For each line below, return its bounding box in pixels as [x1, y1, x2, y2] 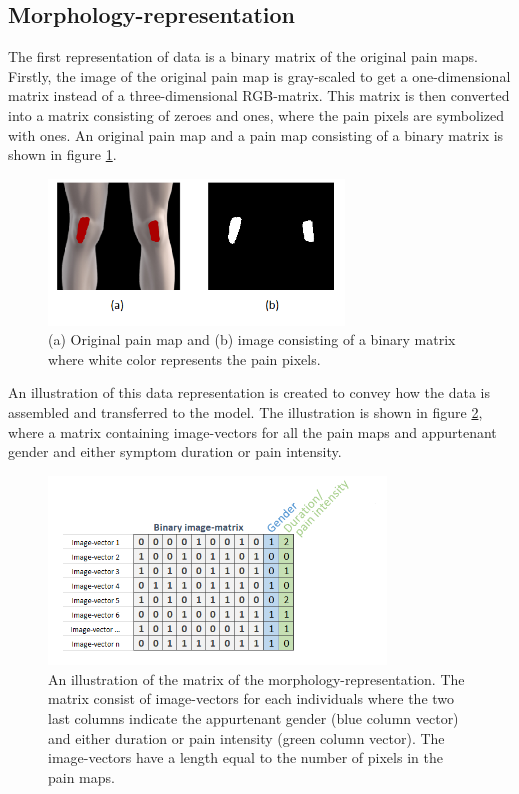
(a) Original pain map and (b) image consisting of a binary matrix [48, 329, 456, 350]
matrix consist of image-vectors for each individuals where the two [48, 688, 455, 709]
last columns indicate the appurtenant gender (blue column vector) [48, 708, 459, 729]
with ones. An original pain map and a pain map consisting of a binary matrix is [8, 124, 504, 145]
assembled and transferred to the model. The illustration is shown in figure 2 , [8, 402, 483, 423]
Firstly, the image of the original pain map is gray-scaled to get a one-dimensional [8, 65, 511, 86]
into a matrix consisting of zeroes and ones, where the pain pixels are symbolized [8, 104, 505, 125]
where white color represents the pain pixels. [48, 348, 321, 369]
